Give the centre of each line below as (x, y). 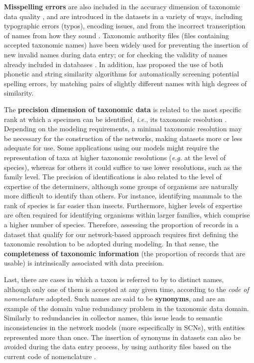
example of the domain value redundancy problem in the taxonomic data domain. (127, 308)
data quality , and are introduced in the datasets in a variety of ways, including (123, 16)
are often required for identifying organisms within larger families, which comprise (127, 215)
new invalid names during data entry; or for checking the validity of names (116, 54)
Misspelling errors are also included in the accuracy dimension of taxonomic (122, 6)
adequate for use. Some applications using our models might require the (112, 148)
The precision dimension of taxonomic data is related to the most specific (123, 109)
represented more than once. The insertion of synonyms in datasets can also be (122, 337)
